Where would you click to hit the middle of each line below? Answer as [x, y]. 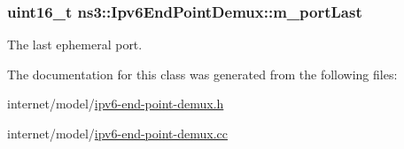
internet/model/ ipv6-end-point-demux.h [116, 104]
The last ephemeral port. [75, 45]
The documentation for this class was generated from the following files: [202, 74]
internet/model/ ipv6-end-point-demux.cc [117, 133]
